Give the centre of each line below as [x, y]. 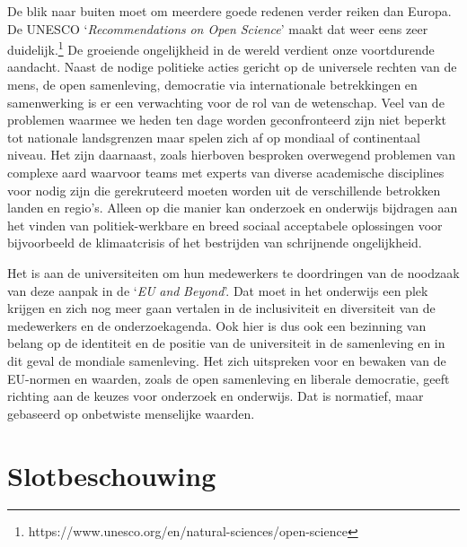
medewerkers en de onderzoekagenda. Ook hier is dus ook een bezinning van [217, 325]
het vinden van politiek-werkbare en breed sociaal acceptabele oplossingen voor [225, 225]
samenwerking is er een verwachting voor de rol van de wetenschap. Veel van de [226, 102]
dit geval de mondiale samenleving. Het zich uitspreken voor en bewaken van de [227, 360]
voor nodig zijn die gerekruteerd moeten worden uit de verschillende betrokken [224, 190]
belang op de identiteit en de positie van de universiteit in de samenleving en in [226, 343]
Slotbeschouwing [112, 475]
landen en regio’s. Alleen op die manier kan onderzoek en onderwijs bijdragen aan [233, 208]
